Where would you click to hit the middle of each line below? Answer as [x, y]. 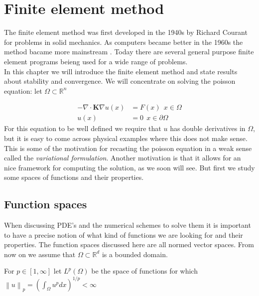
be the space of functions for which [144, 271]
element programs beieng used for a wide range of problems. [96, 61]
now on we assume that [40, 254]
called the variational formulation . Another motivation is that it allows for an [123, 158]
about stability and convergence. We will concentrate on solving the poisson [120, 81]
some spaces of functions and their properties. [74, 177]
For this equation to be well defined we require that [83, 128]
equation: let [23, 90]
